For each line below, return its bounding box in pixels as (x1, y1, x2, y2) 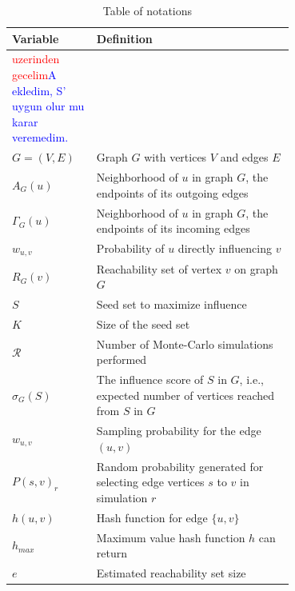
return (96, 545, 128, 561)
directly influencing (177, 240, 272, 257)
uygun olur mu (12, 98, 85, 114)
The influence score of (96, 371, 204, 388)
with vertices (144, 149, 207, 166)
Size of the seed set (96, 315, 190, 332)
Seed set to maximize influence (96, 296, 247, 313)
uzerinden (12, 50, 60, 67)
